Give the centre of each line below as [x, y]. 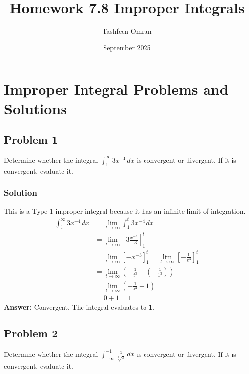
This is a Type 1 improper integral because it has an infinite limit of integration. [125, 211]
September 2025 [127, 47]
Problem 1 [31, 139]
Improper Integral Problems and [116, 89]
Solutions [35, 108]
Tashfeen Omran [127, 31]
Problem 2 [31, 333]
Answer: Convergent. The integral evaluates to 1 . [79, 307]
